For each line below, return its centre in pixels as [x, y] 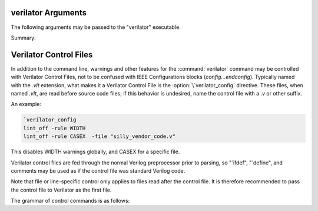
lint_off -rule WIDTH [54, 128]
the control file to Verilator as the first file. [61, 190]
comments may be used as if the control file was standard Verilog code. [98, 170]
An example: [26, 104]
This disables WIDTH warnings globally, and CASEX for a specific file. [95, 152]
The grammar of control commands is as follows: [70, 201]
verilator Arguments [49, 13]
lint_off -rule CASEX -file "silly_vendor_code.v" [100, 136]
